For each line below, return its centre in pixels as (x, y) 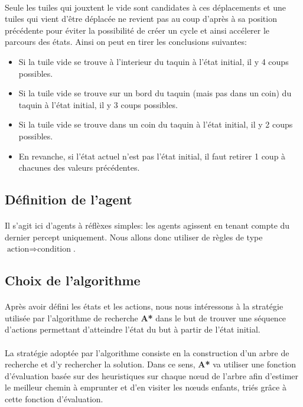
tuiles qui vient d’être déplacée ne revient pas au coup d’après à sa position (141, 19)
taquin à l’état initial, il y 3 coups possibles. (98, 104)
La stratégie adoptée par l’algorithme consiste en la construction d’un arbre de (147, 352)
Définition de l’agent (69, 199)
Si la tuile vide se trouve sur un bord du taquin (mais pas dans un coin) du (155, 93)
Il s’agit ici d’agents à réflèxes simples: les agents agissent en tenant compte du (147, 225)
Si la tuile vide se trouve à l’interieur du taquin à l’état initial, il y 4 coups (154, 61)
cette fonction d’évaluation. (54, 399)
